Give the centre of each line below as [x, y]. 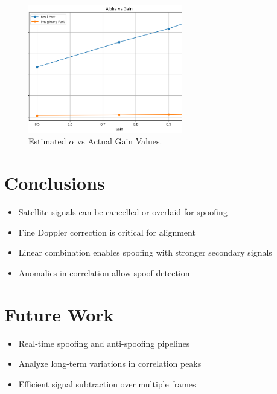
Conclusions [55, 183]
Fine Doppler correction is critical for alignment [107, 232]
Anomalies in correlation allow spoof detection [104, 272]
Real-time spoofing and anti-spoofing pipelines [104, 343]
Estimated [47, 141]
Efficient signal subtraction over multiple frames [107, 383]
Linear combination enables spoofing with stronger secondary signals [145, 252]
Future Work [59, 314]
